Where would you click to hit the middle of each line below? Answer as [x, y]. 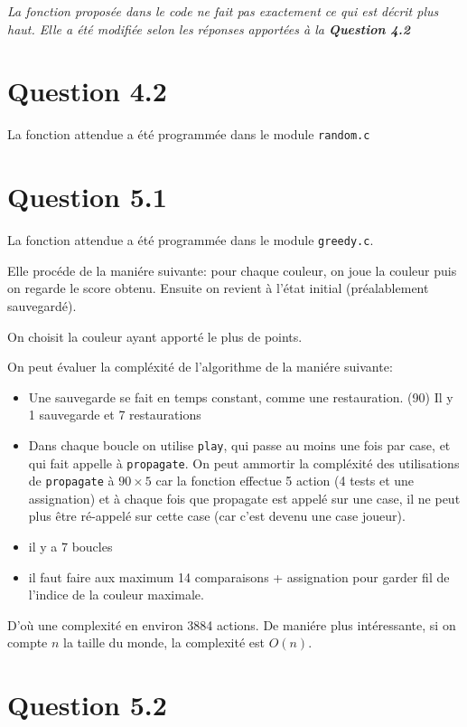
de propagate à [71, 481]
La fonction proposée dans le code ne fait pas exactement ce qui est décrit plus [223, 11]
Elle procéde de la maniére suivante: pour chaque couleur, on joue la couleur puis [232, 270]
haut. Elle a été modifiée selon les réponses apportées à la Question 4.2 [209, 28]
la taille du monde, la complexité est [164, 642]
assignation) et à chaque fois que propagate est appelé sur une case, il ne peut [244, 498]
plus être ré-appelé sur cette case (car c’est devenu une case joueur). [217, 516]
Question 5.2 [87, 705]
